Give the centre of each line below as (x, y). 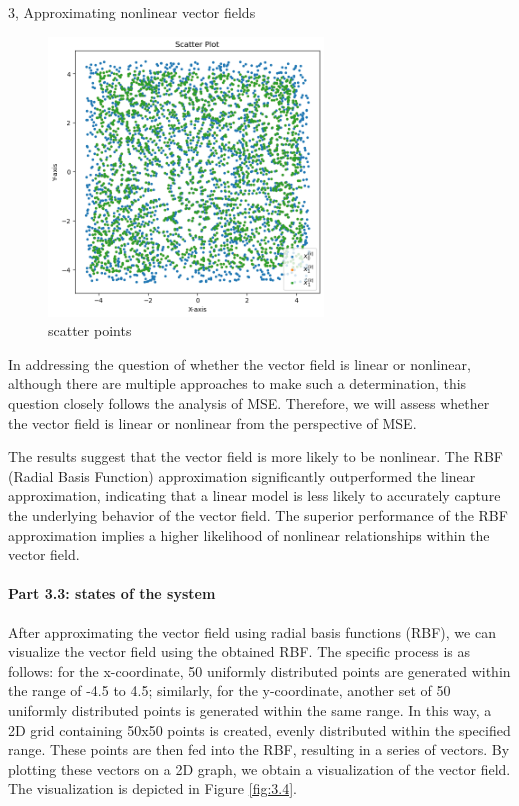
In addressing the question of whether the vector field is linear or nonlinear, (239, 363)
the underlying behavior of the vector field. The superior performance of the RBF (258, 515)
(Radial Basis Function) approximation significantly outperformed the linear (242, 475)
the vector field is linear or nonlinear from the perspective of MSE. (212, 422)
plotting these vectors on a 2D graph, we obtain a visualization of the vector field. (259, 768)
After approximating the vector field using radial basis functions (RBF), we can (252, 631)
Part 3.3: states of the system (112, 593)
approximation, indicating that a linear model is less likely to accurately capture (254, 495)
